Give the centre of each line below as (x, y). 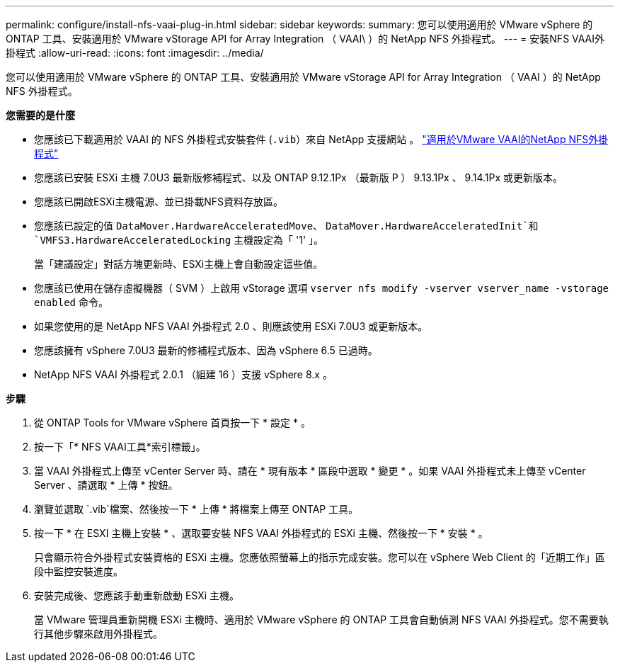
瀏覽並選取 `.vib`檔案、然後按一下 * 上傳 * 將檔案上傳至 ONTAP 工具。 (196, 509)
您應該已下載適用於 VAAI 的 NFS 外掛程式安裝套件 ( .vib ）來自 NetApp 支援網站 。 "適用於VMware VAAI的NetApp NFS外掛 (321, 139)
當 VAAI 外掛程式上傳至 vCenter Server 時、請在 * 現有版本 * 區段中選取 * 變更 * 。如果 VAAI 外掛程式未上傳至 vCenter (310, 471)
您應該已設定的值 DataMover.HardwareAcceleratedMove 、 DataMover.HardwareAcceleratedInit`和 (286, 226)
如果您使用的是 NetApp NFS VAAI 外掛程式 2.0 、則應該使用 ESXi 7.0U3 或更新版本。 (231, 326)
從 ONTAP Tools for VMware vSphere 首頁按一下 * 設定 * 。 (172, 423)
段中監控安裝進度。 (79, 571)
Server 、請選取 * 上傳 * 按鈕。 (106, 485)
